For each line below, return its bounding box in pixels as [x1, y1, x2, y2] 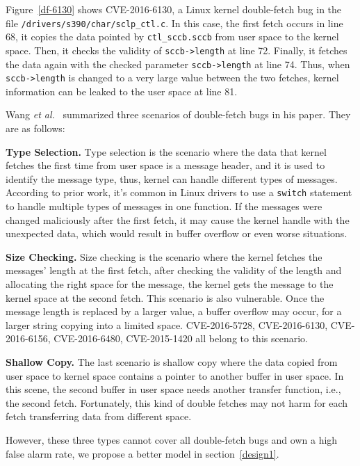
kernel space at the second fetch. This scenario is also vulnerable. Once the [6, 290, 325, 305]
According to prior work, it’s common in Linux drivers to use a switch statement [6, 185, 352, 200]
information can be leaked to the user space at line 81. [6, 83, 238, 98]
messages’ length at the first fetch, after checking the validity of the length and [6, 263, 342, 278]
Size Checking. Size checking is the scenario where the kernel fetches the [6, 249, 322, 264]
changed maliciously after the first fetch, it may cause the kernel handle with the [6, 212, 350, 227]
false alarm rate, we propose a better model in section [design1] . [6, 446, 279, 460]
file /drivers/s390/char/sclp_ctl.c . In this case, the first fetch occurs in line [6, 15, 343, 30]
